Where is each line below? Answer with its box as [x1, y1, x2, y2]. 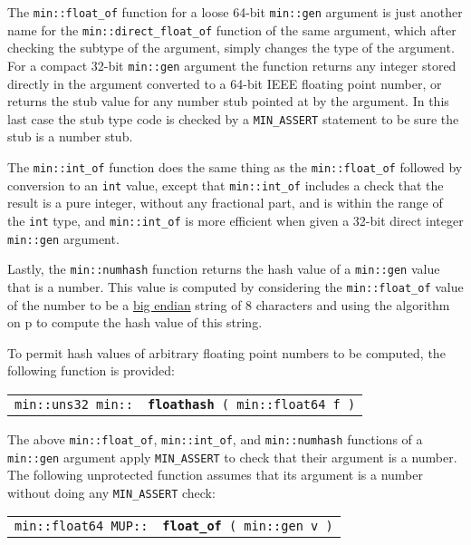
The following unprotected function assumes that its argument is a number [7, 465, 424, 484]
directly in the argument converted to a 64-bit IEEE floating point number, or [7, 73, 442, 92]
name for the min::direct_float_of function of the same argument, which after [7, 20, 457, 39]
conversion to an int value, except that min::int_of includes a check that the [7, 175, 444, 194]
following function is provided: [7, 361, 175, 380]
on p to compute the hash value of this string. [7, 313, 263, 332]
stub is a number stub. [7, 127, 133, 146]
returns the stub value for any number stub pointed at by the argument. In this [7, 92, 449, 111]
